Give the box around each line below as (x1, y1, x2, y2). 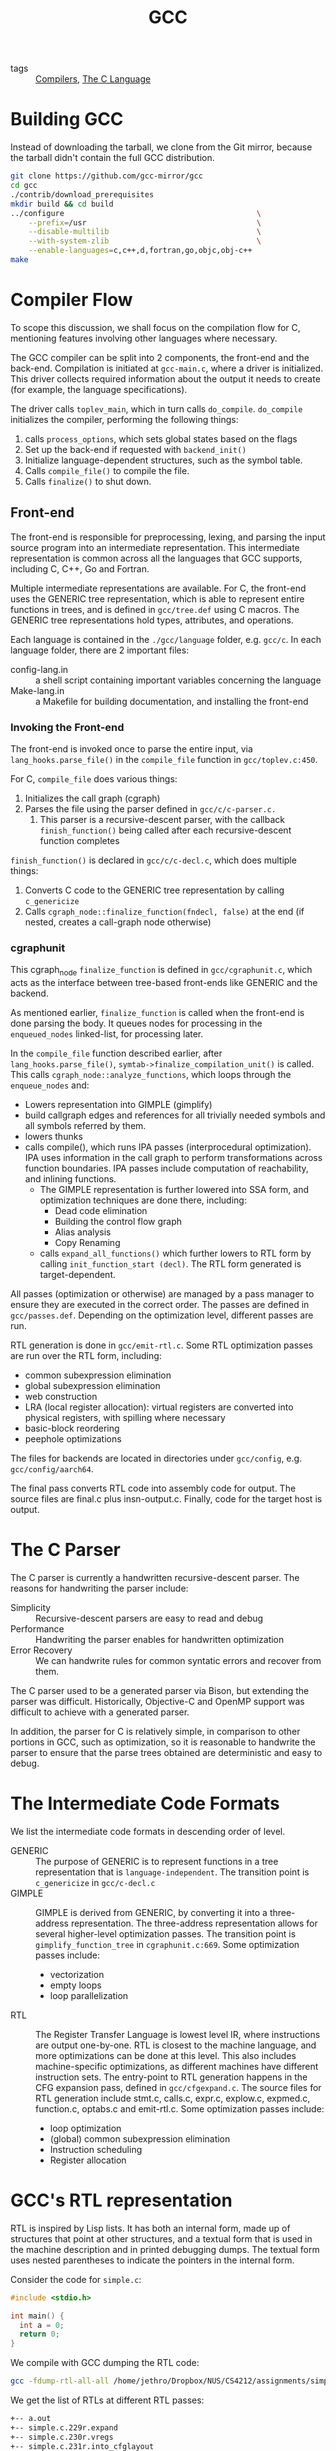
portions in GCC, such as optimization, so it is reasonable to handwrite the (10, 1736, 316, 1748)
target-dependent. (39, 1269, 116, 1281)
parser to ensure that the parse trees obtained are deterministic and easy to (10, 1746, 323, 1758)
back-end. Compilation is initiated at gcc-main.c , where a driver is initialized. (10, 362, 324, 374)
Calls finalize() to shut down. (24, 475, 152, 487)
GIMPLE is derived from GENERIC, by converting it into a (35, 1906, 268, 1918)
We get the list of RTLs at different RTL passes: (10, 2394, 205, 2406)
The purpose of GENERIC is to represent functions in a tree (35, 1855, 279, 1867)
